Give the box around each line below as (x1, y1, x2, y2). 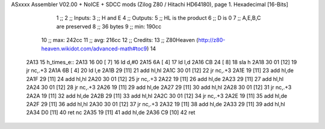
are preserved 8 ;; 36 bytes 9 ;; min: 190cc (56, 23, 162, 30)
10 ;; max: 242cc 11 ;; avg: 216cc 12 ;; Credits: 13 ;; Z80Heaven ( (41, 37, 199, 44)
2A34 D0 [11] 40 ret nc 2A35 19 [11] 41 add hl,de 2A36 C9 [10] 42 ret (26, 109, 196, 116)
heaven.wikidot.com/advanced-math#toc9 (41, 45, 147, 52)
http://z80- (197, 37, 226, 44)
